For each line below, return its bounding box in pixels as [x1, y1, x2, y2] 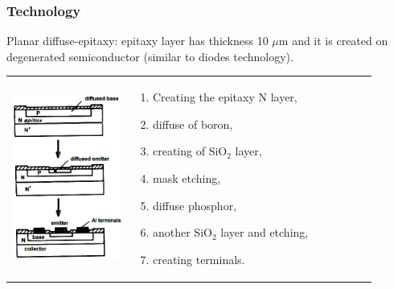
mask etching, [152, 169, 221, 186]
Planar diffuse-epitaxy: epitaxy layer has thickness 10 [6, 32, 269, 49]
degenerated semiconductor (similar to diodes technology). [6, 47, 293, 64]
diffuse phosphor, [152, 196, 237, 213]
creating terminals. [152, 250, 245, 267]
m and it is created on [278, 32, 388, 49]
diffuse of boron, [152, 115, 233, 132]
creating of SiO [152, 142, 228, 159]
